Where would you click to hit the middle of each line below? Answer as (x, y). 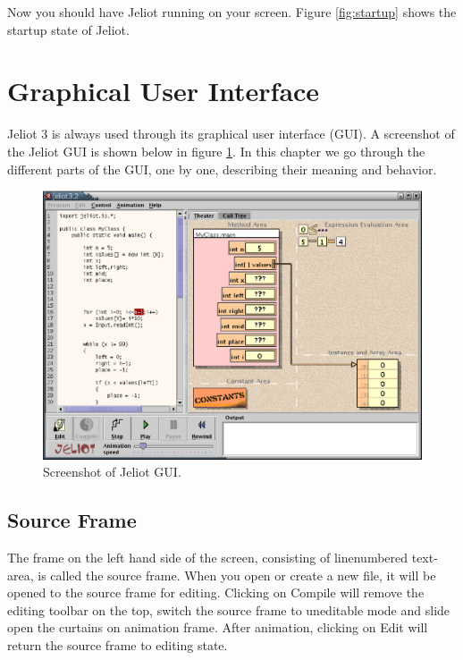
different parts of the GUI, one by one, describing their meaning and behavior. (222, 169)
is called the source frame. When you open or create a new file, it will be (237, 575)
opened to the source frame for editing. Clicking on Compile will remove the (216, 592)
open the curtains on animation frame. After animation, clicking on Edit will (218, 627)
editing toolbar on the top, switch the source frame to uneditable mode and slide (229, 609)
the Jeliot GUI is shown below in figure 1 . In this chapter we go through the (216, 151)
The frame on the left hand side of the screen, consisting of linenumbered (208, 558)
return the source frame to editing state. (118, 645)
